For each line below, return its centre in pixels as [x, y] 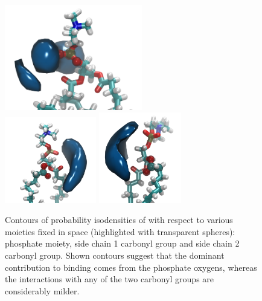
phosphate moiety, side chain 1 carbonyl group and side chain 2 [122, 243]
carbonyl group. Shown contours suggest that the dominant [115, 255]
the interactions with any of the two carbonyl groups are [110, 279]
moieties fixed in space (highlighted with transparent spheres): [120, 231]
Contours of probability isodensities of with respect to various [119, 220]
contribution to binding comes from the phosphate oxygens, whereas [131, 267]
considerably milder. [42, 290]
